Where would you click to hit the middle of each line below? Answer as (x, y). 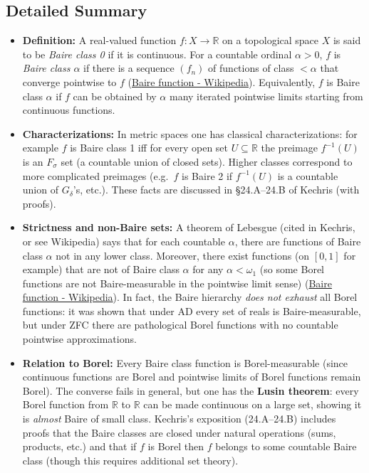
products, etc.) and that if (79, 446)
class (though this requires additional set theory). (130, 460)
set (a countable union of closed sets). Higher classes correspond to (207, 161)
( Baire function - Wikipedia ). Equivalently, (222, 81)
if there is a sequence (129, 68)
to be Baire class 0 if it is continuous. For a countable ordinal (157, 54)
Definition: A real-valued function (99, 40)
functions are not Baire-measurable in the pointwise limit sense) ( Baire (177, 283)
